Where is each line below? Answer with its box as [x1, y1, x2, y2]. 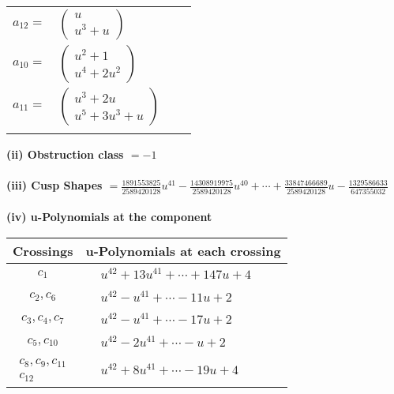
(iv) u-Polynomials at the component [6, 208, 212, 225]
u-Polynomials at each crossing [85, 241, 281, 260]
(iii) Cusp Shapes [6, 177, 103, 193]
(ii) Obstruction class [6, 146, 124, 162]
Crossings [13, 241, 73, 260]
